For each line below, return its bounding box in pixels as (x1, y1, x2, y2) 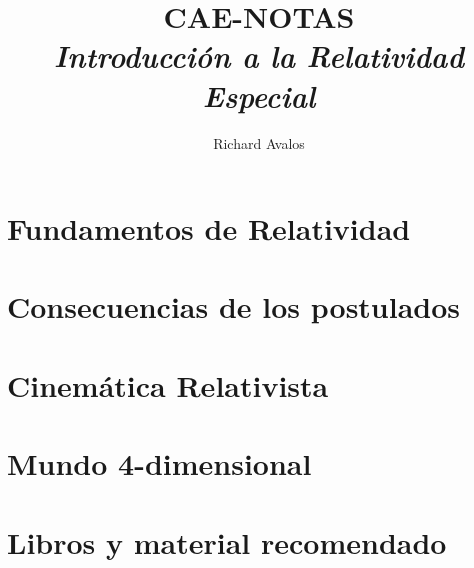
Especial (202, 74, 316, 116)
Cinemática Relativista (7, 364, 329, 405)
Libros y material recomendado (7, 521, 447, 562)
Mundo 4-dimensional (7, 443, 312, 484)
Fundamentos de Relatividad (7, 208, 411, 249)
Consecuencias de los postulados (7, 286, 461, 327)
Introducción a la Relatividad (54, 35, 464, 77)
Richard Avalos (213, 132, 305, 153)
